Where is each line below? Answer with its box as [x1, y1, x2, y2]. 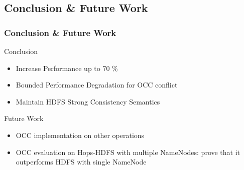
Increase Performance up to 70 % [16, 62, 118, 73]
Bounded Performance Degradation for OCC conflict [16, 79, 178, 90]
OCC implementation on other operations [16, 129, 145, 140]
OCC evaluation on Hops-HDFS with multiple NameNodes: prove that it [16, 146, 240, 157]
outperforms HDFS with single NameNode [16, 156, 147, 167]
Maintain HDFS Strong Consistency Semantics [16, 96, 160, 106]
